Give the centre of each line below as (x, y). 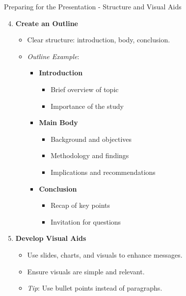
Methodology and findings (90, 155)
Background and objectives (91, 139)
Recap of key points (80, 205)
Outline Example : (53, 56)
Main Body (58, 122)
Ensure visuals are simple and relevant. (86, 271)
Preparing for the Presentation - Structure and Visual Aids (93, 6)
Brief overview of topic (85, 89)
